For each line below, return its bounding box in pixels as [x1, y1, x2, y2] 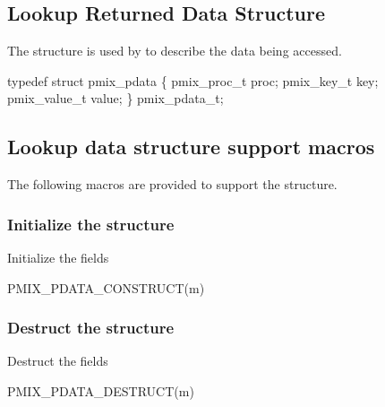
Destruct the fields [7, 351, 108, 370]
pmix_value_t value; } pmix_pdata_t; [7, 89, 224, 108]
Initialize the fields [7, 248, 109, 266]
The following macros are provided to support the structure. [7, 175, 338, 194]
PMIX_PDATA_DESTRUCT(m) [7, 382, 194, 400]
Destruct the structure [7, 316, 175, 339]
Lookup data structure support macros [7, 133, 375, 160]
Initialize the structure [7, 212, 175, 235]
